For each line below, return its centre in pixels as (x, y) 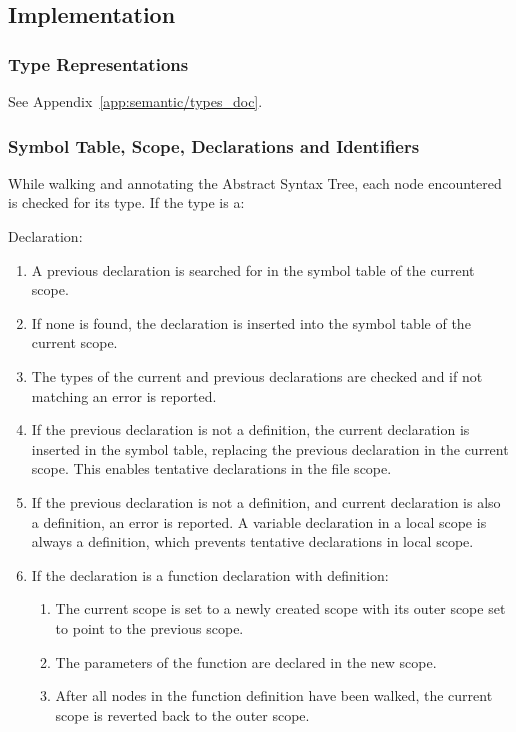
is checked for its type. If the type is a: (126, 202)
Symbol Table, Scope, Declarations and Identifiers (214, 145)
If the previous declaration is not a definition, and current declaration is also (266, 501)
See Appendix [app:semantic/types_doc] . (135, 101)
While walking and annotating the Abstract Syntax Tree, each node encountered (255, 182)
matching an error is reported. (124, 395)
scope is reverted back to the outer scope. (182, 714)
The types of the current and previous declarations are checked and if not (257, 375)
